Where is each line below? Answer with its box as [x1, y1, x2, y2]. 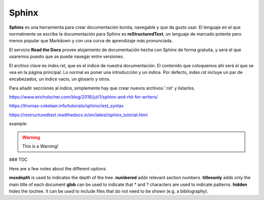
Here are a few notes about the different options [9, 165, 106, 171]
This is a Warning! [22, 144, 59, 149]
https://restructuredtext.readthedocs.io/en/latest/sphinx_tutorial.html [9, 112, 148, 118]
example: [9, 121, 28, 127]
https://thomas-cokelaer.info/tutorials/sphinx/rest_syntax [9, 103, 124, 109]
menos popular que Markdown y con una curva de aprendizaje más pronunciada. [9, 38, 173, 44]
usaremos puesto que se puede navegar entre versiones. [9, 54, 124, 59]
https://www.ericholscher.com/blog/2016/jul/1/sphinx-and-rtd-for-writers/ [9, 94, 158, 100]
